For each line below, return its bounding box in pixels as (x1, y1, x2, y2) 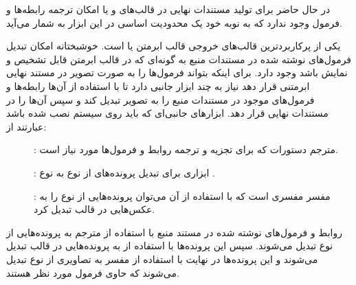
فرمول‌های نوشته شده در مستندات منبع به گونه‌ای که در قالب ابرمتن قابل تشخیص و (6, 52, 352, 66)
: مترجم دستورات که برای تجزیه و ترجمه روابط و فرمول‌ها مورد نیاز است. (34, 142, 338, 157)
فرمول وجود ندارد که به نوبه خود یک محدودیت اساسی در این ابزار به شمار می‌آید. (6, 15, 342, 30)
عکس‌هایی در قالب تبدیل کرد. (34, 202, 155, 216)
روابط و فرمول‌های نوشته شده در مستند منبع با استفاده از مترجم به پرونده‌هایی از (6, 225, 342, 239)
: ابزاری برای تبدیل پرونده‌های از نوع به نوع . (34, 165, 215, 179)
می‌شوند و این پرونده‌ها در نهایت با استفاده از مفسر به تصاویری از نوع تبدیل (6, 251, 318, 266)
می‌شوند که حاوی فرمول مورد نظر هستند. (6, 265, 179, 280)
